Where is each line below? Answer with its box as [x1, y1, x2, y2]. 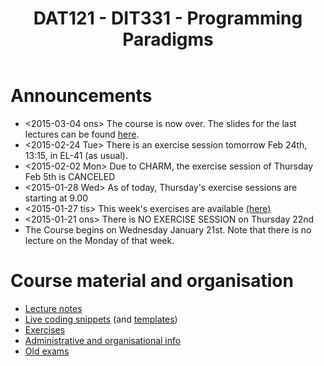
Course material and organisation [10, 270, 294, 292]
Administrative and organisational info [24, 334, 182, 346]
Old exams [24, 345, 70, 357]
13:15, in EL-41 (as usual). [24, 149, 128, 161]
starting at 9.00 [24, 192, 88, 204]
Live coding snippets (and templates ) [24, 313, 178, 325]
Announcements [10, 85, 153, 107]
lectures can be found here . [24, 128, 140, 140]
